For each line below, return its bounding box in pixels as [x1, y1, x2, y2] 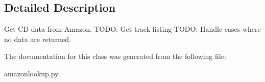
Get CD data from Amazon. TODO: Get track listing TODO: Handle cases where [4, 24, 261, 34]
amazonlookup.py [4, 68, 59, 78]
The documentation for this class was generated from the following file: [4, 51, 226, 61]
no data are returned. [4, 33, 71, 44]
